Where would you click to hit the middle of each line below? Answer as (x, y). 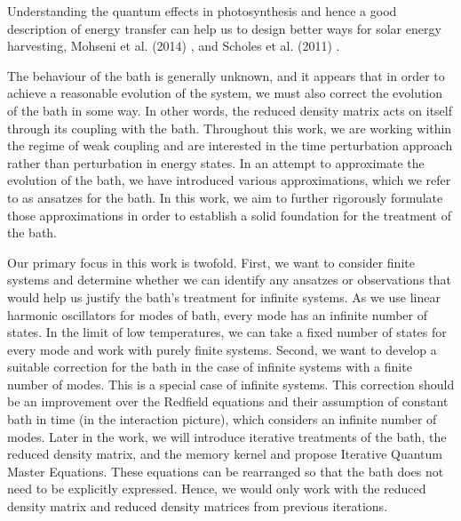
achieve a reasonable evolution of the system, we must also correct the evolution (225, 93)
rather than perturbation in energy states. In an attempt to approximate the (216, 162)
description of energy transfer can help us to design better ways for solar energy (224, 28)
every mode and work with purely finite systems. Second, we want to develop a (222, 349)
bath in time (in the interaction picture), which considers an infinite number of (222, 419)
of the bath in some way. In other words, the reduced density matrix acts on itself (230, 110)
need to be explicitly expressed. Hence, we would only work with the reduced (217, 489)
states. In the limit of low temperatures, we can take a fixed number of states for (227, 332)
